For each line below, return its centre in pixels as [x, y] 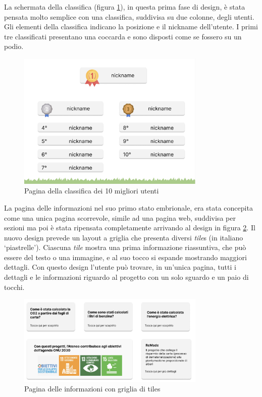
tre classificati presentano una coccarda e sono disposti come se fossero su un [123, 36]
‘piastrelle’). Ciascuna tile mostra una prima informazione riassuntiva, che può [125, 247]
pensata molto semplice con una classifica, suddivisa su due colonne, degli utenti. [129, 16]
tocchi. [14, 287]
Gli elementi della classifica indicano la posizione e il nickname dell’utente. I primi [131, 27]
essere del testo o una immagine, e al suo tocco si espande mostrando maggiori [125, 257]
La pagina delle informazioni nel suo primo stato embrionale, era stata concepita [128, 207]
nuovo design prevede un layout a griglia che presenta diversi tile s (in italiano [124, 237]
